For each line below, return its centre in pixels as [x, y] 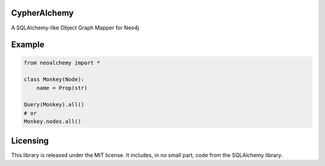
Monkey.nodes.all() [52, 121]
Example [28, 45]
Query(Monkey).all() [54, 105]
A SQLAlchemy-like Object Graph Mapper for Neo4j [75, 28]
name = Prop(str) [62, 88]
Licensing [30, 140]
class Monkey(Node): [54, 79]
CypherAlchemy [42, 13]
